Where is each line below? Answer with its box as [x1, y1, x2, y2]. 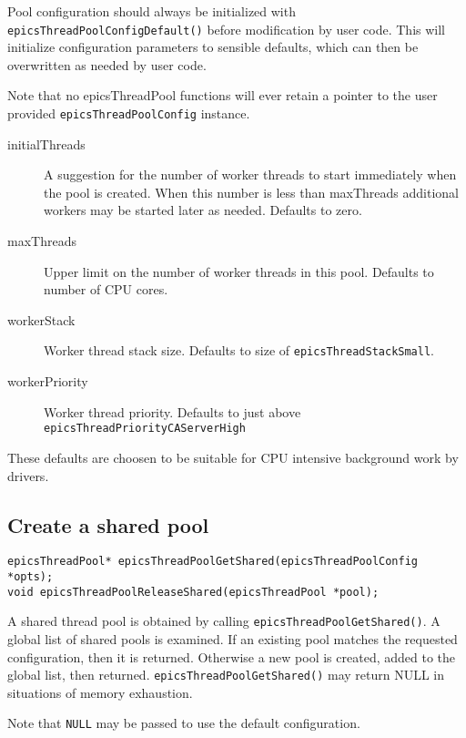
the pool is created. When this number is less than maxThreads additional [44, 182, 459, 201]
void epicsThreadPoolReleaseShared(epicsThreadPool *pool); [7, 585, 380, 599]
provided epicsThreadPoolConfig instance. [7, 104, 250, 123]
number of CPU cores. [44, 280, 168, 299]
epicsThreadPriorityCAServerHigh [44, 422, 246, 436]
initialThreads [7, 134, 86, 153]
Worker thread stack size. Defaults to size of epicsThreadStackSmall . [44, 341, 434, 360]
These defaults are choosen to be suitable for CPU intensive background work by [7, 447, 459, 466]
